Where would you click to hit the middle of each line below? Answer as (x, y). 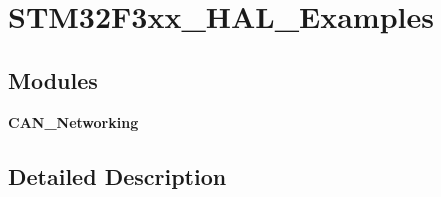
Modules (53, 79)
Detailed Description (117, 175)
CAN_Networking (73, 121)
